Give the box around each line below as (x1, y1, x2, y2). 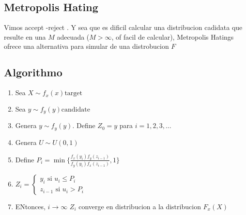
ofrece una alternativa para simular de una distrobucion (4, 41, 169, 51)
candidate (61, 106, 90, 113)
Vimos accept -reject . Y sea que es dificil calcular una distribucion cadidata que (4, 22, 243, 32)
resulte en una (4, 31, 46, 42)
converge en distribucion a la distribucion (78, 201, 201, 211)
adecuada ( (57, 31, 90, 42)
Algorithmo (4, 65, 62, 80)
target (64, 90, 82, 97)
